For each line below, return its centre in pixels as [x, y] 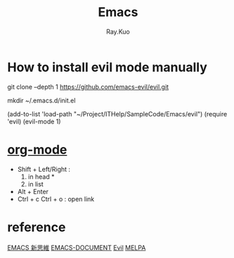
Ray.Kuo [118, 32]
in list [35, 184]
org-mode [37, 150]
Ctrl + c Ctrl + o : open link [56, 199]
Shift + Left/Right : [44, 169]
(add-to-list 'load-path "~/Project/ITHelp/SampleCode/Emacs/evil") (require [117, 114]
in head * [41, 177]
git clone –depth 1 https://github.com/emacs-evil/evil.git [88, 87]
